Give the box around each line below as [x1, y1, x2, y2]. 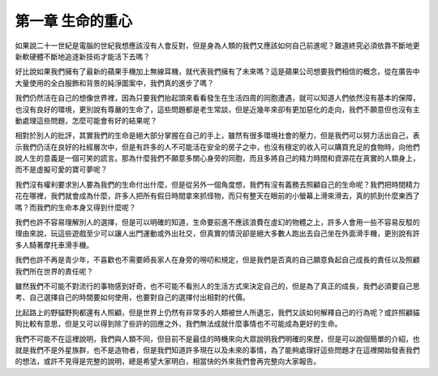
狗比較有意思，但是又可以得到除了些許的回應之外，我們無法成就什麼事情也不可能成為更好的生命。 [15, 319, 342, 329]
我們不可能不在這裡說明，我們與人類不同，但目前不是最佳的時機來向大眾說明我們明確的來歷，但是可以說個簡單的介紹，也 [15, 334, 420, 344]
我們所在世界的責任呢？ [15, 266, 93, 276]
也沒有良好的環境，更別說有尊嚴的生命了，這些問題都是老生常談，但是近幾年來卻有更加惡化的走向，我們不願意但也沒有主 [15, 104, 420, 114]
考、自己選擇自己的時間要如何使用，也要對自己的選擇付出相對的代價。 [15, 292, 250, 302]
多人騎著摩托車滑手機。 [15, 240, 93, 249]
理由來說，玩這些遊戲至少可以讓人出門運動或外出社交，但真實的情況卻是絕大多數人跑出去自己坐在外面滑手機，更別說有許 [15, 228, 420, 239]
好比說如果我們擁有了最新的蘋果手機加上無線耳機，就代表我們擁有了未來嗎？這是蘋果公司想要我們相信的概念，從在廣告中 [15, 67, 420, 76]
